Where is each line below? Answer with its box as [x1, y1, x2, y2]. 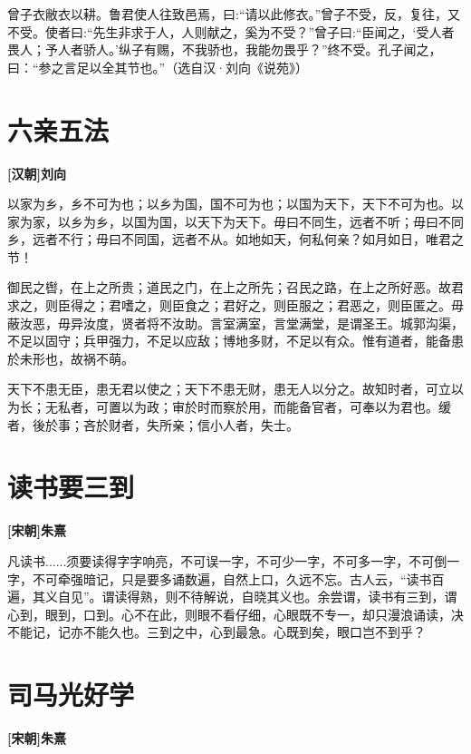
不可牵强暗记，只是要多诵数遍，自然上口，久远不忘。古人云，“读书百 [32, 569, 445, 588]
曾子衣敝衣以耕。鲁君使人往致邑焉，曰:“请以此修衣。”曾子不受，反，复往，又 [7, 5, 461, 23]
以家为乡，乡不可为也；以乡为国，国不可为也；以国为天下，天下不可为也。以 [7, 194, 464, 213]
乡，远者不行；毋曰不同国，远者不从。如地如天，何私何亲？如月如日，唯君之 [7, 230, 464, 249]
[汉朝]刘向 [7, 163, 66, 182]
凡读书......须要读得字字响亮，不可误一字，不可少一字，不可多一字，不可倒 [7, 551, 447, 570]
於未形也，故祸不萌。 [7, 348, 134, 367]
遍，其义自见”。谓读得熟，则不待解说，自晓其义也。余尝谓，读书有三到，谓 [7, 587, 457, 606]
